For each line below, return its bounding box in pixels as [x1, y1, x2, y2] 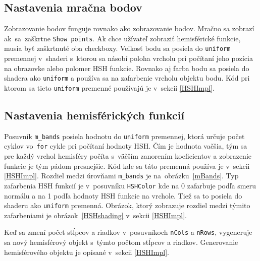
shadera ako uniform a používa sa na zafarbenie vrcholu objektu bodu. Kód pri [4, 73, 250, 83]
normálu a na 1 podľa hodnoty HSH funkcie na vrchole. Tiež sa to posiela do [4, 190, 242, 201]
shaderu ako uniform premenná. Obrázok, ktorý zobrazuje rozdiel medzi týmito [4, 200, 250, 211]
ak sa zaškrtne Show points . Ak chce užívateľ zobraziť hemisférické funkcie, [4, 33, 241, 43]
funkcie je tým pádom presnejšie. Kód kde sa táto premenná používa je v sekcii [4, 160, 250, 171]
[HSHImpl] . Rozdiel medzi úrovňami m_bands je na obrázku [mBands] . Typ [4, 170, 239, 181]
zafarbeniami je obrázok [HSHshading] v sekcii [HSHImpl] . [4, 210, 187, 220]
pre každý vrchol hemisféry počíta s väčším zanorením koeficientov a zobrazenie [4, 151, 251, 161]
